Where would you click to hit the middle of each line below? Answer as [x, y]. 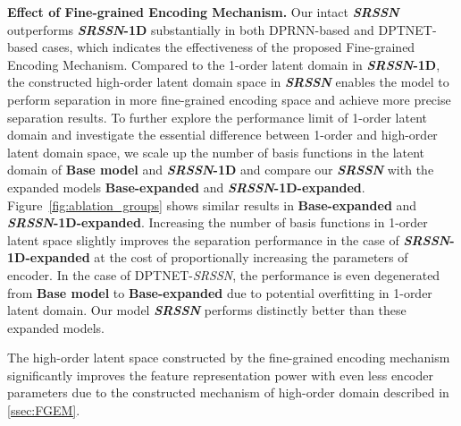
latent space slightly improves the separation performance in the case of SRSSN [229, 239]
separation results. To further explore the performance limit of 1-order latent [217, 117]
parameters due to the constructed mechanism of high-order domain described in [228, 392]
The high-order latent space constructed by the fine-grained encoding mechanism [229, 358]
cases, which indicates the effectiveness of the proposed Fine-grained [228, 47]
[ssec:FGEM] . [44, 410]
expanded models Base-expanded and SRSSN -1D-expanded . [186, 187]
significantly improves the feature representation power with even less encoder [220, 375]
